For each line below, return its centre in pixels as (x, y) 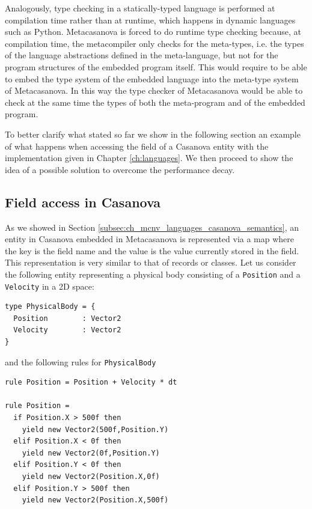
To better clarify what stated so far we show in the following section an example (153, 134)
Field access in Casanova (83, 202)
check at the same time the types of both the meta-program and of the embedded (155, 102)
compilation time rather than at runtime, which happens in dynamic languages (150, 20)
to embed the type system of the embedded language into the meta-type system (152, 78)
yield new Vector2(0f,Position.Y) (91, 453)
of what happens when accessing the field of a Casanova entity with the (137, 146)
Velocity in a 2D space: (50, 286)
